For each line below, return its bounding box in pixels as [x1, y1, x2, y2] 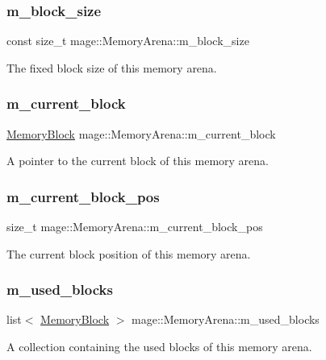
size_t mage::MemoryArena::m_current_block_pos [6, 218, 263, 235]
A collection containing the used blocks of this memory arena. [6, 338, 312, 355]
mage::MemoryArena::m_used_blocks [132, 311, 320, 328]
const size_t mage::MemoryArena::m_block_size [6, 32, 249, 49]
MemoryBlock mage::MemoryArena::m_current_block [6, 125, 276, 142]
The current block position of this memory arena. [6, 245, 251, 262]
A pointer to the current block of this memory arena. [6, 152, 269, 169]
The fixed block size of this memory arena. [6, 59, 217, 76]
